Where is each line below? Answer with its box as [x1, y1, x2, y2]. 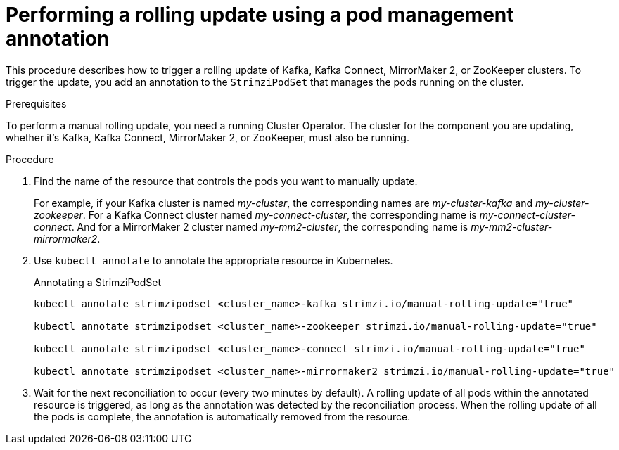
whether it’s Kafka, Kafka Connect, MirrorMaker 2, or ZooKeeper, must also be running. [6, 131, 409, 143]
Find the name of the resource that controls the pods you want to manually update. [34, 174, 418, 187]
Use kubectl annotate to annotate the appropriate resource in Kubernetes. [34, 254, 393, 266]
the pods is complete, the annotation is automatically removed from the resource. [34, 410, 411, 423]
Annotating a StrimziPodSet [34, 276, 161, 288]
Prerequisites [6, 97, 67, 110]
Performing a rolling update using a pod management [6, 3, 514, 27]
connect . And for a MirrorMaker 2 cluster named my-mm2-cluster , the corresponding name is [34, 220, 468, 233]
